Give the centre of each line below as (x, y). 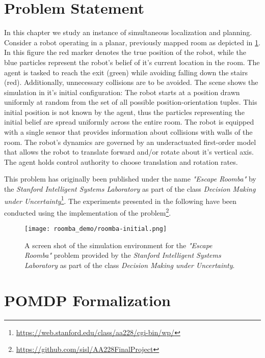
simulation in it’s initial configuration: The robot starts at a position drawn (122, 92)
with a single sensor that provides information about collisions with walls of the (128, 132)
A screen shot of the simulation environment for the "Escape (118, 245)
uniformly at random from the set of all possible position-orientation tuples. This (131, 102)
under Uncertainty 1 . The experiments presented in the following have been (121, 200)
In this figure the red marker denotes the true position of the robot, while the (125, 52)
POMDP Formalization (87, 300)
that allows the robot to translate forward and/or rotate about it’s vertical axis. (129, 152)
